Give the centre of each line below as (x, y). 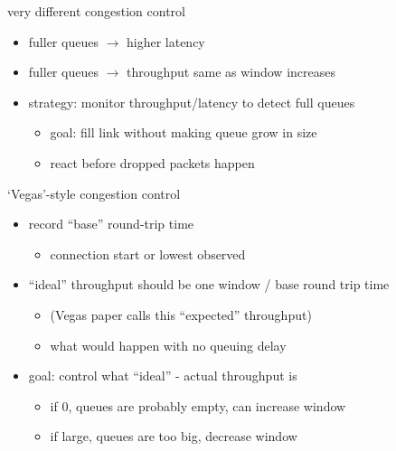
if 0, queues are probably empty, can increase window (198, 405)
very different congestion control (96, 11)
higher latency (165, 41)
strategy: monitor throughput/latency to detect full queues (192, 102)
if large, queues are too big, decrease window (174, 436)
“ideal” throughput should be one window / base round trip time (209, 284)
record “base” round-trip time (111, 224)
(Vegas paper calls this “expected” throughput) (181, 314)
